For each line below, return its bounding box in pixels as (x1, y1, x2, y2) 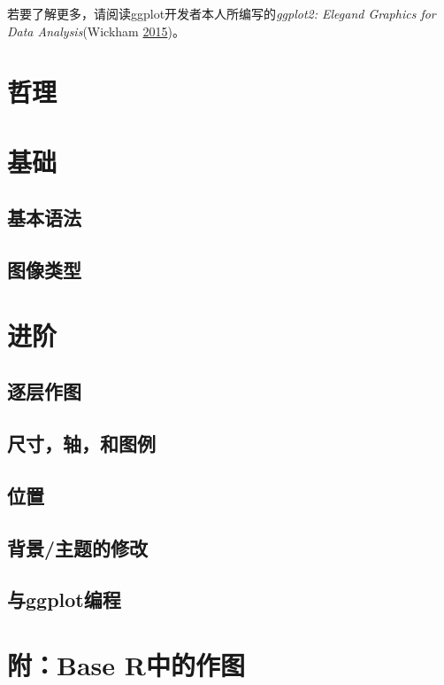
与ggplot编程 (7, 586, 121, 613)
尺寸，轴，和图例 (7, 430, 156, 457)
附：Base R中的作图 (7, 646, 245, 682)
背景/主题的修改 (7, 533, 149, 561)
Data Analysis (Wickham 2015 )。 (7, 21, 185, 40)
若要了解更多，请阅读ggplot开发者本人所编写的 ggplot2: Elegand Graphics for (7, 4, 436, 22)
